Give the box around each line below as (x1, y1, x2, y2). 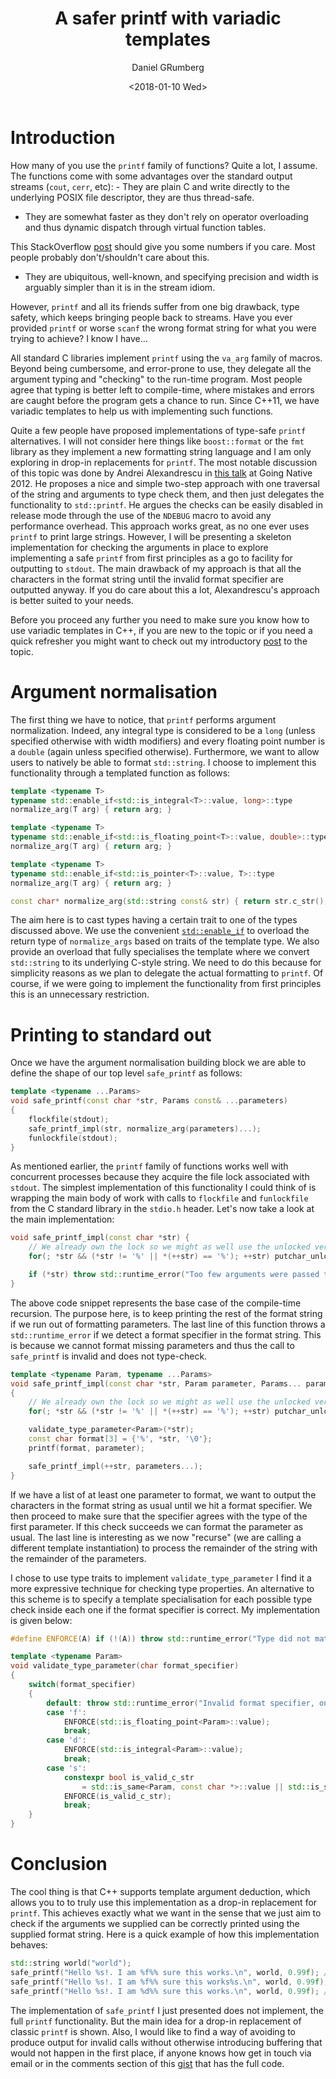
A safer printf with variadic (54, 7, 282, 30)
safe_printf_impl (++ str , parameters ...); (28, 1461, 203, 1471)
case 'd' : (46, 1735, 87, 1746)
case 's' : (46, 1763, 87, 1773)
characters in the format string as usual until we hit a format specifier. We (10, 1499, 313, 1511)
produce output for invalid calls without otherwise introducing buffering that (10, 2036, 323, 2048)
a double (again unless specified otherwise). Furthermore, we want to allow (10, 745, 320, 757)
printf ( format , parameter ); (28, 1443, 145, 1453)
